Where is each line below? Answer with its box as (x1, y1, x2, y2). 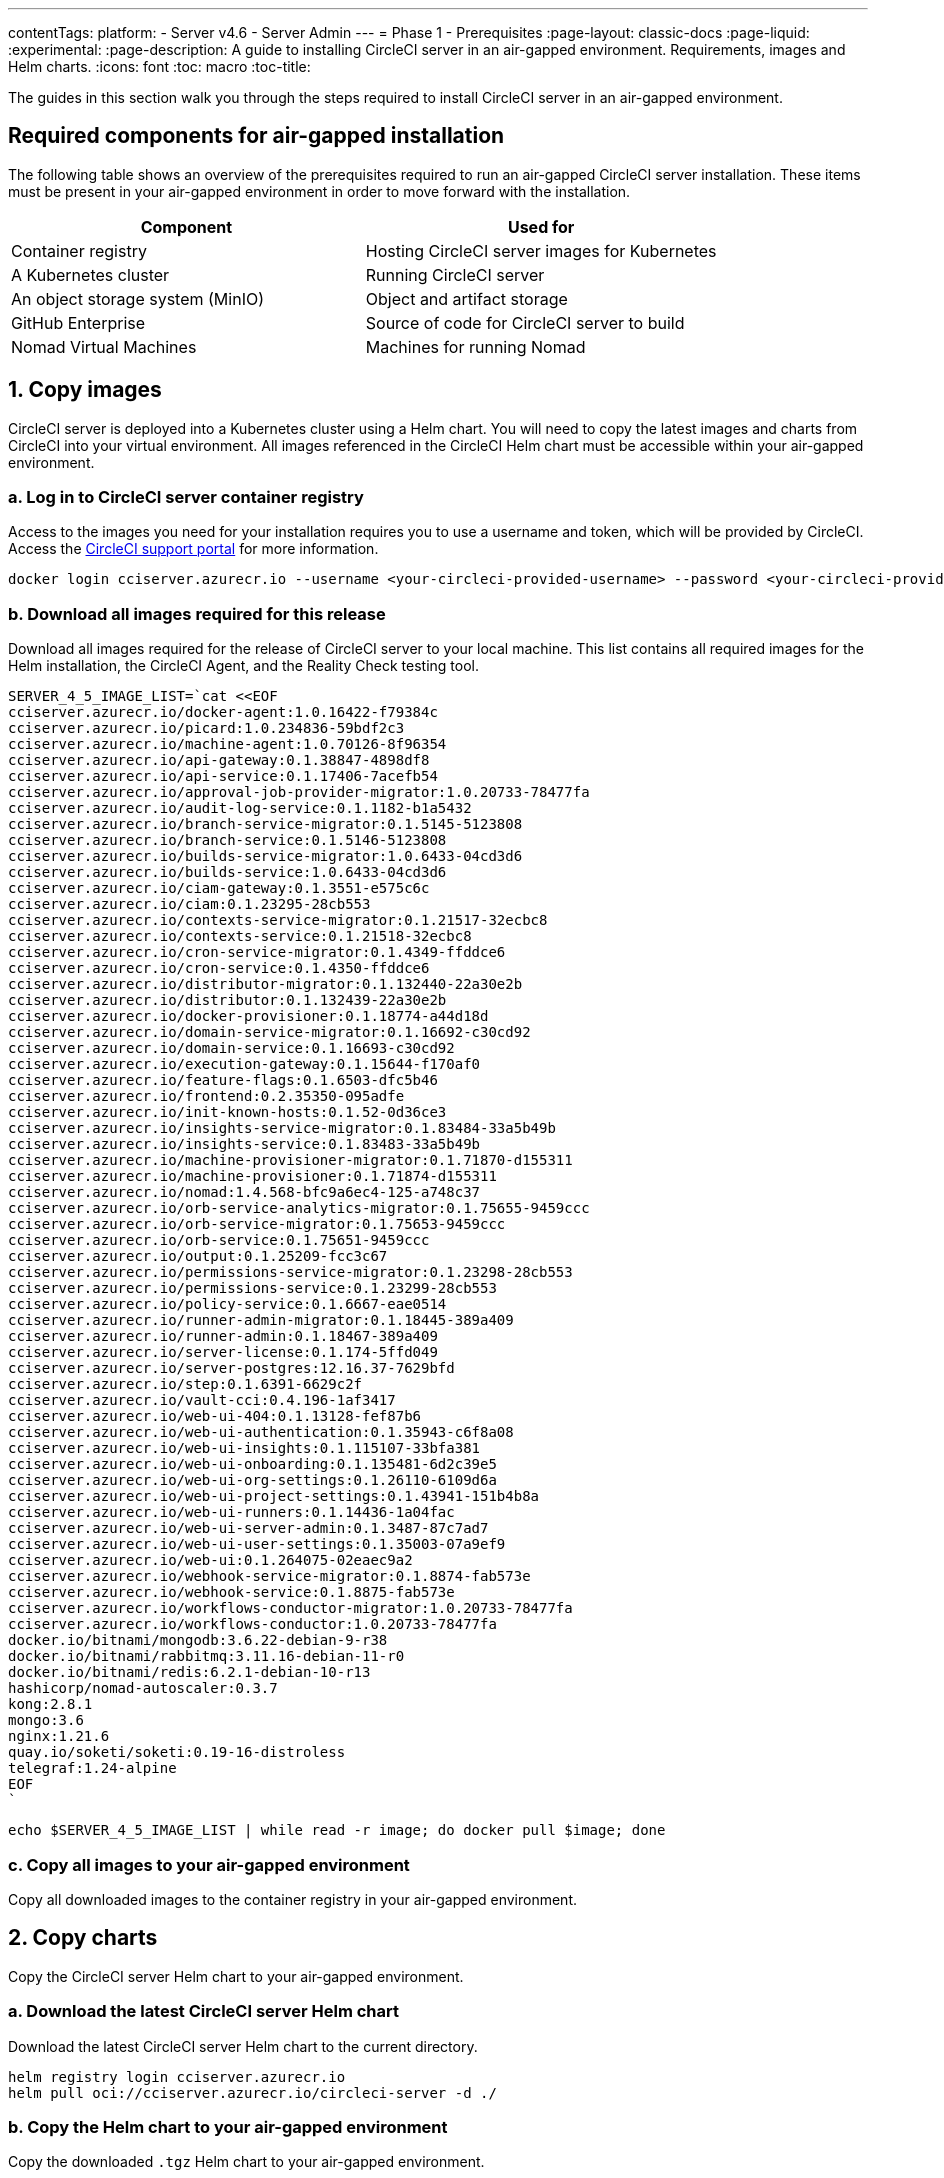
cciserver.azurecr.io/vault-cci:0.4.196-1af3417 (8, 1392, 396, 1409)
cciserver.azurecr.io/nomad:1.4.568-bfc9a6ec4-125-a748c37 (8, 1184, 481, 1201)
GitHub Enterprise (11, 312, 146, 333)
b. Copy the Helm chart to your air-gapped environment (8, 2116, 448, 2137)
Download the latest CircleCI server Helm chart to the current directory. (8, 2037, 478, 2055)
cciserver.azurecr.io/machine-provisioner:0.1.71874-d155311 (8, 1168, 497, 1185)
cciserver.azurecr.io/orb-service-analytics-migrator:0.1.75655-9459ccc (8, 1200, 590, 1217)
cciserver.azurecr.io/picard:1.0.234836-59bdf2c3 (8, 720, 405, 737)
